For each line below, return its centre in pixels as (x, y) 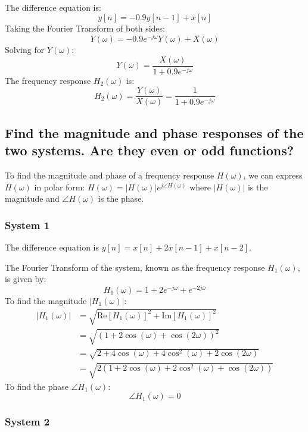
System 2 (27, 422)
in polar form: (60, 187)
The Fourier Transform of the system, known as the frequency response (135, 267)
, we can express (273, 175)
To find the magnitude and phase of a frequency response (110, 175)
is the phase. (121, 198)
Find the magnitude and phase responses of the (154, 132)
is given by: (26, 279)
